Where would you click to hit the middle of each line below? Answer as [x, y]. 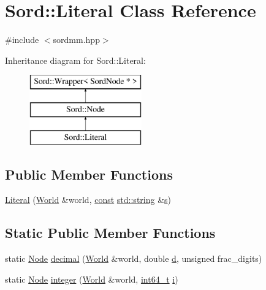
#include [22, 40]
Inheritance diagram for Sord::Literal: [75, 60]
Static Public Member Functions [110, 233]
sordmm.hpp [76, 40]
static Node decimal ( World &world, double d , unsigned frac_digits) [134, 258]
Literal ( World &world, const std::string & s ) [88, 200]
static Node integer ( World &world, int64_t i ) [92, 279]
